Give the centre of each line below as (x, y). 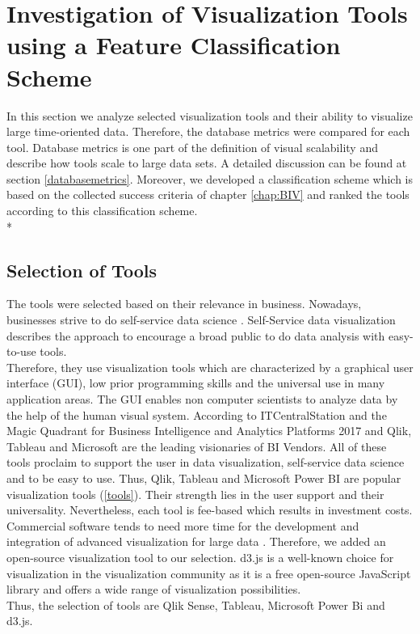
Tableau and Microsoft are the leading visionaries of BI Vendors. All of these (197, 446)
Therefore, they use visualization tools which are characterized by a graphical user (210, 367)
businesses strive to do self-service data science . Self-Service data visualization (201, 320)
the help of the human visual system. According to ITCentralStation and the (197, 414)
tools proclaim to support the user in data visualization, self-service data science (206, 462)
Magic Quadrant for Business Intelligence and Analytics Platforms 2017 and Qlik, (209, 431)
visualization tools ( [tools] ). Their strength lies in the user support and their (195, 494)
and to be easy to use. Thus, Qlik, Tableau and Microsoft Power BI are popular (204, 478)
